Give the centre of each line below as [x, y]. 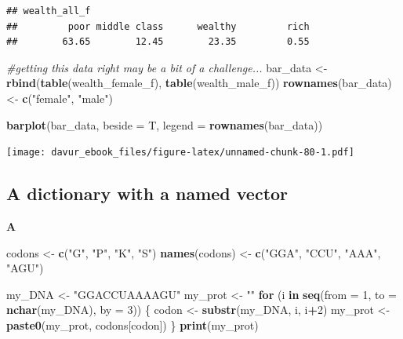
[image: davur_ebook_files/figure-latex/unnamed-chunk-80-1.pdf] [180, 153]
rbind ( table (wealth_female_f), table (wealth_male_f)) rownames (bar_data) [199, 83]
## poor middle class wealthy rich [158, 26]
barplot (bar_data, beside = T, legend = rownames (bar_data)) [165, 124]
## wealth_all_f [49, 11]
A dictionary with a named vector [147, 193]
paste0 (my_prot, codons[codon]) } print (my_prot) [133, 324]
